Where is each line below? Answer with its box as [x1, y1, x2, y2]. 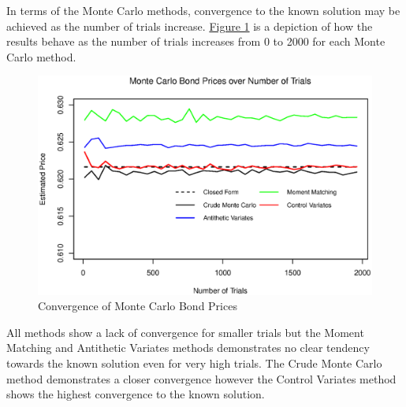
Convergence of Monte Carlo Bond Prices [38, 298, 237, 314]
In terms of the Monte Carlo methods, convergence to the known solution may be [6, 2, 400, 18]
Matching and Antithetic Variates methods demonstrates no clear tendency [6, 339, 370, 356]
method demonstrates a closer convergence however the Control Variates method [6, 370, 397, 387]
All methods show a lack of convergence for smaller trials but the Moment [6, 324, 364, 340]
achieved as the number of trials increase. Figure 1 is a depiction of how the [6, 17, 373, 34]
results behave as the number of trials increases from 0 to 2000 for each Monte [6, 33, 386, 50]
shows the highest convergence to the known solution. [6, 386, 265, 402]
